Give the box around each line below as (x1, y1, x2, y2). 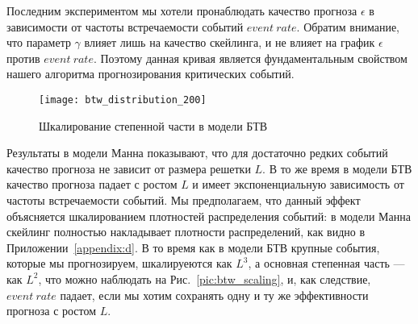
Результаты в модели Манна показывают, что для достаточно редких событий (6, 144, 388, 161)
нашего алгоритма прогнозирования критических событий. (6, 65, 295, 82)
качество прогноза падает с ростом (6, 176, 178, 193)
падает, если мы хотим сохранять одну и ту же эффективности (60, 286, 369, 303)
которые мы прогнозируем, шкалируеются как (6, 255, 232, 272)
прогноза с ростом (6, 302, 97, 319)
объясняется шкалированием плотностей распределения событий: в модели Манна (6, 207, 411, 224)
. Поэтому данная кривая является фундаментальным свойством (93, 49, 408, 66)
